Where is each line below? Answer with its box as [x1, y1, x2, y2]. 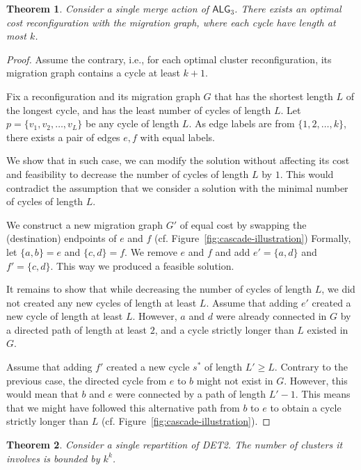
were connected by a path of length [115, 387, 266, 401]
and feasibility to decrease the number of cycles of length [6, 166, 249, 181]
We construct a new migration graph [6, 217, 163, 232]
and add [215, 244, 250, 259]
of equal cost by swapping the [179, 217, 307, 232]
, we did [321, 282, 355, 296]
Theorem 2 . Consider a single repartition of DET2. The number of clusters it [6, 437, 343, 452]
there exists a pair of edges [6, 129, 120, 144]
